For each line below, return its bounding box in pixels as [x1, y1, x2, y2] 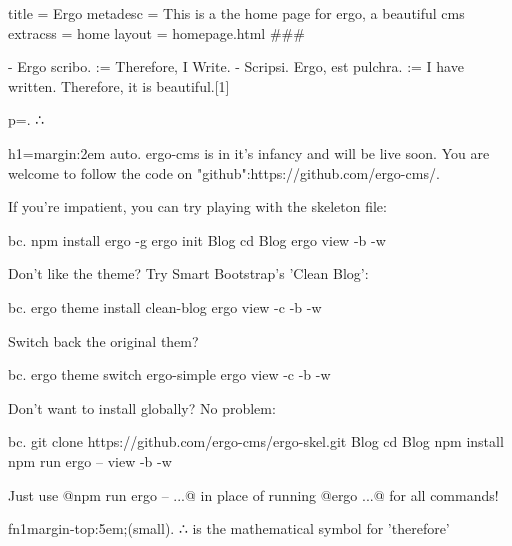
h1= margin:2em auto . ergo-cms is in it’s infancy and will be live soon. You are [8, 142, 490, 163]
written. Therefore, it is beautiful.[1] [8, 75, 230, 96]
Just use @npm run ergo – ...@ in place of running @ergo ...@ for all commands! [8, 484, 499, 505]
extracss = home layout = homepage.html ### [8, 22, 305, 43]
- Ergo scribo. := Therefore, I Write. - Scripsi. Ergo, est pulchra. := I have [8, 56, 464, 77]
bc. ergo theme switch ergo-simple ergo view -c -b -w [8, 364, 331, 385]
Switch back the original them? [8, 330, 199, 351]
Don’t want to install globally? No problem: [8, 397, 276, 418]
